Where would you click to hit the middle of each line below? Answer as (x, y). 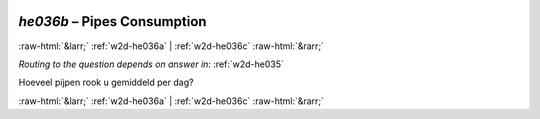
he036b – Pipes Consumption (112, 21)
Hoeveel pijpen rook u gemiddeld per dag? (106, 82)
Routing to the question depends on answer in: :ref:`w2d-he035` (151, 64)
